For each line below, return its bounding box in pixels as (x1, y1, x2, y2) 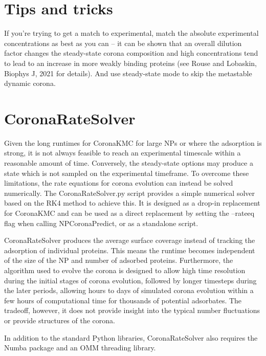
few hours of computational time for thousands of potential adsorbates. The (4, 295, 242, 305)
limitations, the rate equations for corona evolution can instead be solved (4, 177, 233, 188)
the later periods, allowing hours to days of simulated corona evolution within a (4, 285, 254, 296)
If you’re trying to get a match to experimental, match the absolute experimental (4, 28, 259, 38)
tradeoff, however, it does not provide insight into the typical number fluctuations (4, 305, 260, 316)
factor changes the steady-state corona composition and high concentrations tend (4, 48, 258, 58)
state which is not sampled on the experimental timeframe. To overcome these (4, 167, 249, 178)
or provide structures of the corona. (4, 315, 115, 325)
